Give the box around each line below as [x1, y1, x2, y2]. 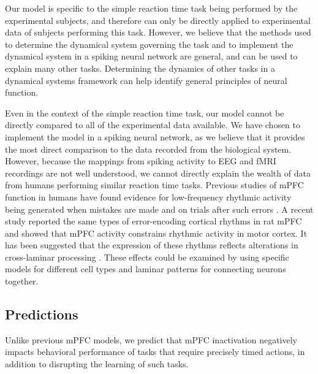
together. [5, 275, 39, 288]
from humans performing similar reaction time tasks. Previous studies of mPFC [5, 178, 304, 191]
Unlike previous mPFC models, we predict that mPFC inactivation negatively [5, 333, 298, 346]
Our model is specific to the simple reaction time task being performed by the [5, 2, 298, 14]
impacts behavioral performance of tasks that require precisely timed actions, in [5, 345, 305, 358]
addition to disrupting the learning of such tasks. [5, 357, 189, 370]
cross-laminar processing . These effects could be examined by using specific [5, 250, 289, 263]
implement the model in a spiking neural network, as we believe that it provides [5, 130, 305, 143]
